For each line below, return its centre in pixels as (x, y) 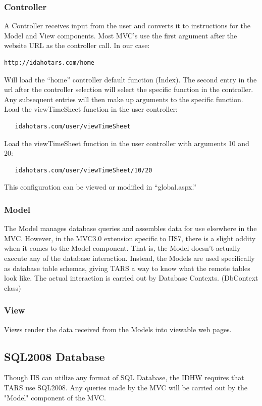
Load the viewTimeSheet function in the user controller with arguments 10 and (127, 143)
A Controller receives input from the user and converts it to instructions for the (127, 26)
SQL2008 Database (55, 356)
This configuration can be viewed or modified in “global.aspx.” (100, 187)
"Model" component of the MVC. (55, 397)
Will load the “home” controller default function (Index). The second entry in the (130, 79)
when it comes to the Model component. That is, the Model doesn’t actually (122, 248)
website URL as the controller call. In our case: (77, 45)
